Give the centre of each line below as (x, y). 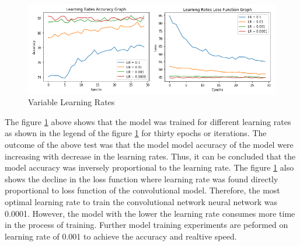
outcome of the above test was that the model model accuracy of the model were (149, 145)
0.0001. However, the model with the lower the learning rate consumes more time (150, 213)
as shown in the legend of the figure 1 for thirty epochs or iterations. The (136, 133)
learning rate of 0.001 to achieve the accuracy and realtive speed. (121, 236)
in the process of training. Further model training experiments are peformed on (146, 225)
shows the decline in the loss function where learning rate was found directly (142, 179)
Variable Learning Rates (71, 102)
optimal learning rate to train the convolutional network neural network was (141, 202)
